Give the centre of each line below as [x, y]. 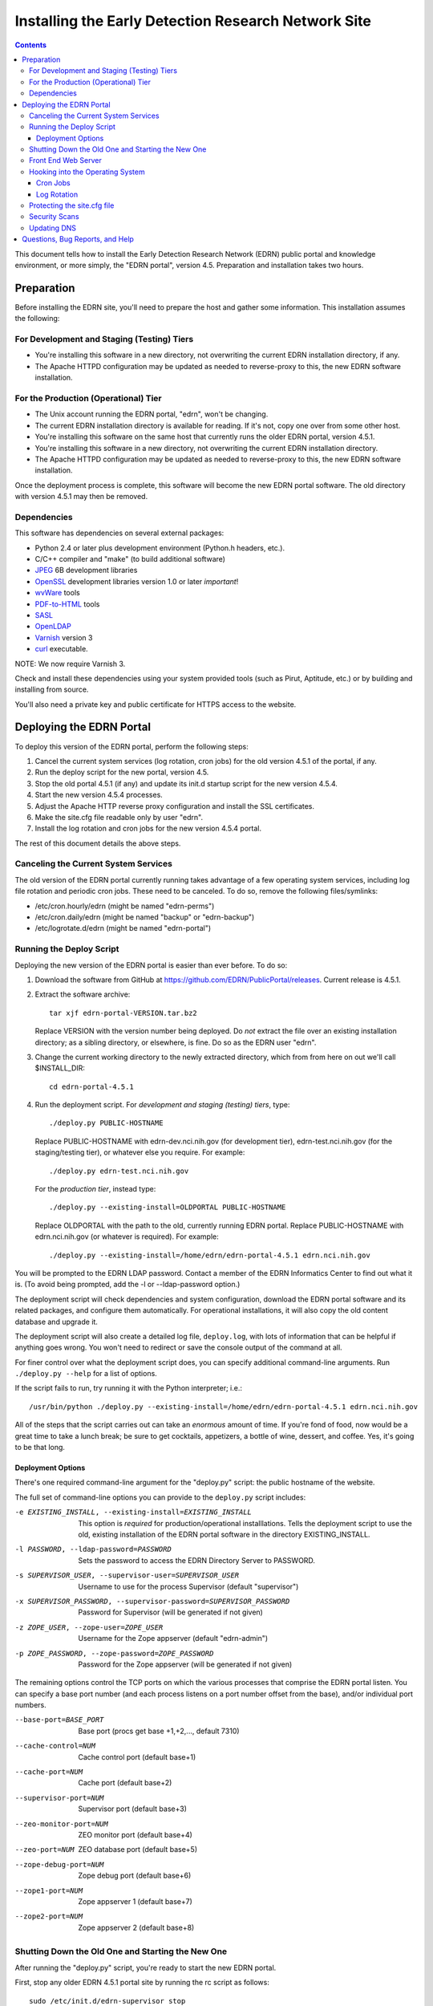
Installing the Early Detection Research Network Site [193, 21]
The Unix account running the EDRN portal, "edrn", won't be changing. [152, 414]
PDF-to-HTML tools [67, 604]
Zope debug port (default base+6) [135, 1876]
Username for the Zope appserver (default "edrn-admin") [173, 1639]
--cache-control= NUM [55, 1746]
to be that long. [40, 1448]
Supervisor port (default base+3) [133, 1809]
